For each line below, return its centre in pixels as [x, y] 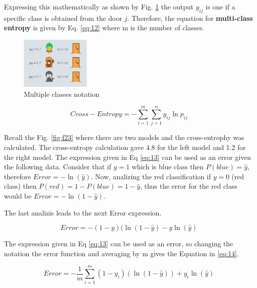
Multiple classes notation [62, 94]
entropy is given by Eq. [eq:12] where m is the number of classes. [104, 28]
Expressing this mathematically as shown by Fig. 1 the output [99, 6]
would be [18, 195]
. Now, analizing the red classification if [151, 176]
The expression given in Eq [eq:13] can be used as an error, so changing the [119, 244]
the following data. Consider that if [58, 167]
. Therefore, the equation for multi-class [190, 18]
